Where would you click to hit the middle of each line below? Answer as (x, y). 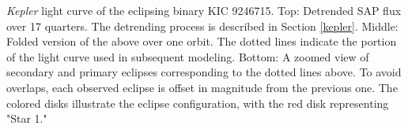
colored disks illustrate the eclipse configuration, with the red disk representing (198, 103)
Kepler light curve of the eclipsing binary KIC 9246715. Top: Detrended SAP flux (204, 10)
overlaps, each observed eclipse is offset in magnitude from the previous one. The (202, 87)
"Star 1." (27, 118)
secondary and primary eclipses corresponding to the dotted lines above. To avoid (204, 72)
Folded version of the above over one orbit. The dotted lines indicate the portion (202, 41)
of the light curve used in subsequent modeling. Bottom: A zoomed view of (188, 56)
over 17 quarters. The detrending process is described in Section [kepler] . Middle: (202, 26)
